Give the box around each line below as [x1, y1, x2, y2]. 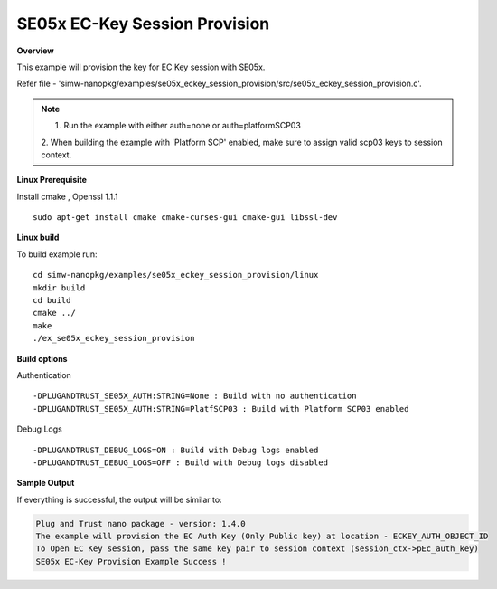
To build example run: [16, 249, 98, 260]
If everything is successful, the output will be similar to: [16, 494, 222, 505]
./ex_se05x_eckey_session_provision [33, 333, 195, 344]
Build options [16, 353, 68, 364]
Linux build [16, 232, 60, 243]
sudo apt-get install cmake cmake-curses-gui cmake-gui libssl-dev [33, 213, 338, 223]
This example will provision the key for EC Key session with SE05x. [16, 62, 266, 72]
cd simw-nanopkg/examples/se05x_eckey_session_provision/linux [33, 270, 319, 280]
